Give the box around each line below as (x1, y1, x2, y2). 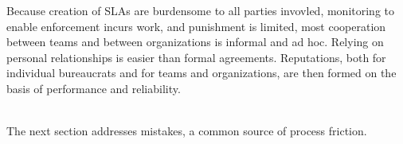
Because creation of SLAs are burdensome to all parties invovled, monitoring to (6, 2, 394, 18)
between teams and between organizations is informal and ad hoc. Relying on (6, 33, 384, 50)
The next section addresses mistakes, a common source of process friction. (6, 123, 367, 139)
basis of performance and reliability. (6, 80, 181, 96)
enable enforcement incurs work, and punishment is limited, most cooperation (6, 18, 386, 34)
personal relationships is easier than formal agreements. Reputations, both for (6, 49, 386, 65)
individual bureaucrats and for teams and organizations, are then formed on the (6, 64, 397, 81)
